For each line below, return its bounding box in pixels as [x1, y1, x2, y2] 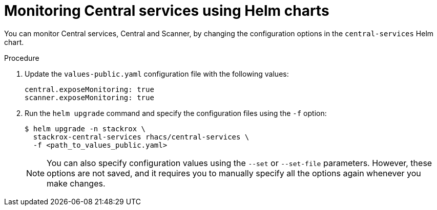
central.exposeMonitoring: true [25, 85, 154, 94]
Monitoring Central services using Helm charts [4, 2, 329, 19]
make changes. [47, 178, 106, 189]
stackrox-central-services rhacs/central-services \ [33, 132, 249, 141]
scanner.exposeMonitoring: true [25, 93, 154, 102]
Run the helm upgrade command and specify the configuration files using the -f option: [25, 108, 327, 118]
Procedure [4, 53, 39, 62]
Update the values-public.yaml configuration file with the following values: [25, 69, 289, 78]
